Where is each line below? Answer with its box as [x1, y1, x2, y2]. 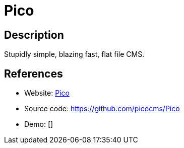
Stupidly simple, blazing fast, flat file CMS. [4, 50, 145, 59]
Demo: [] [24, 120, 53, 129]
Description [4, 28, 64, 41]
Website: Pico [24, 89, 70, 98]
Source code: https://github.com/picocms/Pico [24, 104, 180, 113]
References [4, 67, 63, 80]
